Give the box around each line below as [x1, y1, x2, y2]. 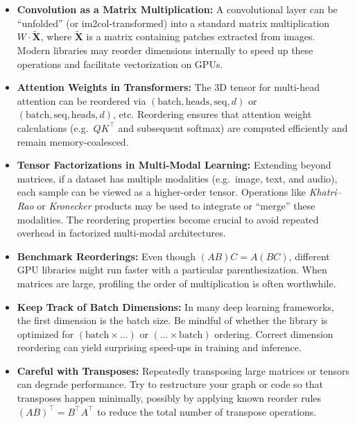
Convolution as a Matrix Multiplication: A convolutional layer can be [17, 2, 338, 16]
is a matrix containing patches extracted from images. [86, 29, 315, 44]
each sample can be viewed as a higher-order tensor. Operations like [17, 185, 306, 199]
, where [40, 29, 72, 44]
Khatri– [309, 185, 342, 199]
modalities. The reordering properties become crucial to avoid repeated [17, 212, 319, 226]
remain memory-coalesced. [17, 134, 129, 149]
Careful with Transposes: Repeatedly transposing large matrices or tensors [17, 363, 349, 378]
